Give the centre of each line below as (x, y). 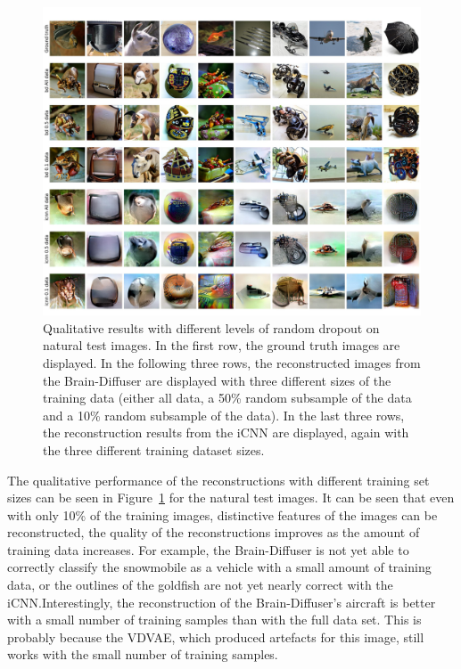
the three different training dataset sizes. (154, 449)
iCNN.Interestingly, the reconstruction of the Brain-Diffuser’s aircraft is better (222, 602)
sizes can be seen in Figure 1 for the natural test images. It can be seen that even (231, 498)
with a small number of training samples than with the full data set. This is (214, 620)
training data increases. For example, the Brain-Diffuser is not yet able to (208, 549)
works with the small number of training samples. (143, 654)
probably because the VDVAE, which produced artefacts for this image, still (216, 636)
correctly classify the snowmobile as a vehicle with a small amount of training (219, 567)
